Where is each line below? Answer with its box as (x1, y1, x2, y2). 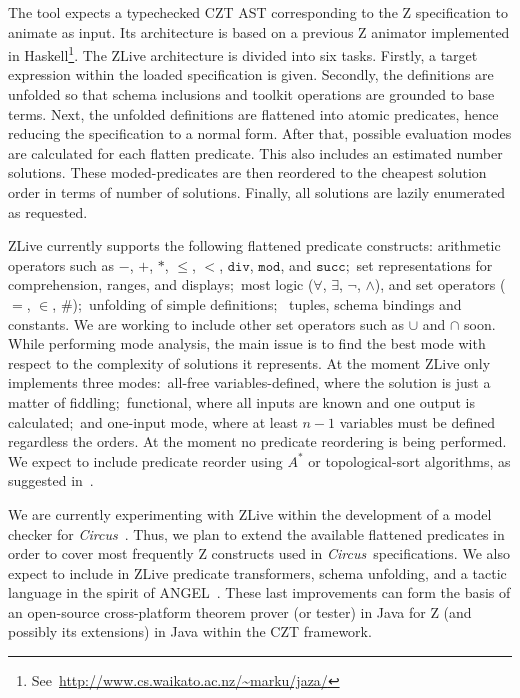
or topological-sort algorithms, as (308, 450, 511, 471)
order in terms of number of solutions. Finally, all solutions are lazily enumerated (8, 182, 506, 202)
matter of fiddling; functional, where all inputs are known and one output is (8, 391, 476, 412)
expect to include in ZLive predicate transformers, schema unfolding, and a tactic (8, 562, 507, 583)
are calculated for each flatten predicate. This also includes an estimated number (8, 142, 503, 163)
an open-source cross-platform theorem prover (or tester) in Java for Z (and (8, 601, 472, 622)
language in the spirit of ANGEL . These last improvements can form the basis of (8, 582, 511, 603)
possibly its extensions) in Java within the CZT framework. (8, 621, 372, 642)
